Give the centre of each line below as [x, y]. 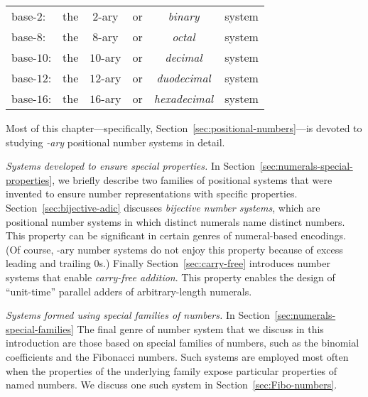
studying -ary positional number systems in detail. [115, 142]
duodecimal [184, 78]
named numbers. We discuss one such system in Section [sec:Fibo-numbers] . [172, 385]
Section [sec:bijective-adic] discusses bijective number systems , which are [163, 207]
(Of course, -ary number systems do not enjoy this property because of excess [174, 249]
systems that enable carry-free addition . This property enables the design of [171, 277]
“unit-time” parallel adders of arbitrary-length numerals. [129, 291]
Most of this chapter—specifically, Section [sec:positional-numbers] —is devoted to [184, 128]
